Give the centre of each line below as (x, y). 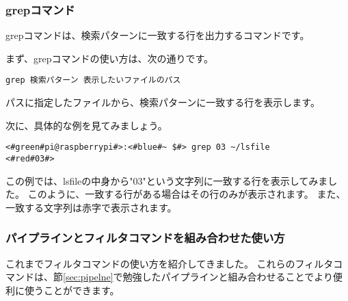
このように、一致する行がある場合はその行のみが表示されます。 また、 (187, 194)
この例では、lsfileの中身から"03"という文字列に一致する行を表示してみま (167, 180)
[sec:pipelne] (88, 277)
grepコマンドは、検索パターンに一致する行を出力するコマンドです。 (158, 35)
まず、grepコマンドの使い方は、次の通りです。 (110, 58)
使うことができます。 (72, 290)
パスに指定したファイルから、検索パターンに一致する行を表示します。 (163, 102)
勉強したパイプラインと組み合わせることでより (228, 277)
